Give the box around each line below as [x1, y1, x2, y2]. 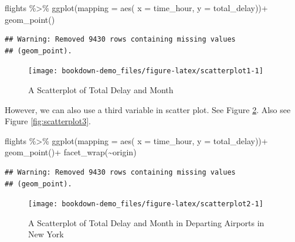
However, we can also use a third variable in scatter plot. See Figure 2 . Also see [5, 103, 291, 115]
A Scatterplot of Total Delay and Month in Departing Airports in [28, 216, 265, 229]
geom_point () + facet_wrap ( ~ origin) [5, 146, 137, 158]
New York [28, 228, 64, 240]
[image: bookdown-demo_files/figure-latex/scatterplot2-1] [28, 200, 263, 209]
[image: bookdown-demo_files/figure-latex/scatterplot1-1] [28, 67, 263, 76]
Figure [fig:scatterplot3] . [5, 115, 91, 127]
